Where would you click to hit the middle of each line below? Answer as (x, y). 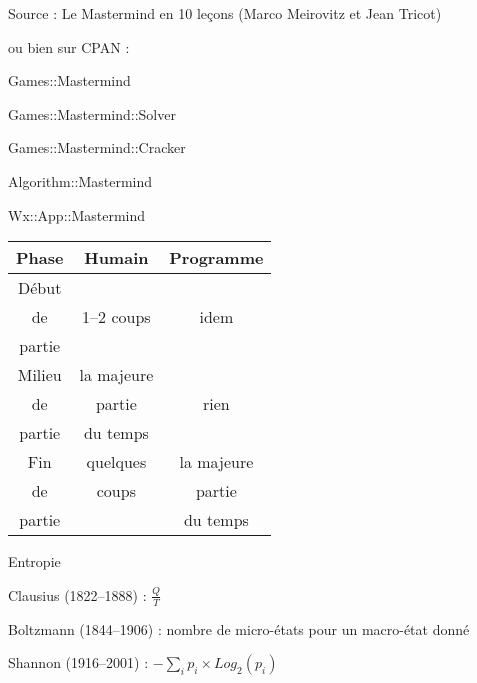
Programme (216, 258)
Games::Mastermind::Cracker (97, 147)
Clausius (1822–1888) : (77, 594)
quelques (116, 462)
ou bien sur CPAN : (69, 46)
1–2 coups (116, 317)
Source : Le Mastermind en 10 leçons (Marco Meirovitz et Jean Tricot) (225, 13)
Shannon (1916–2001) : (78, 662)
